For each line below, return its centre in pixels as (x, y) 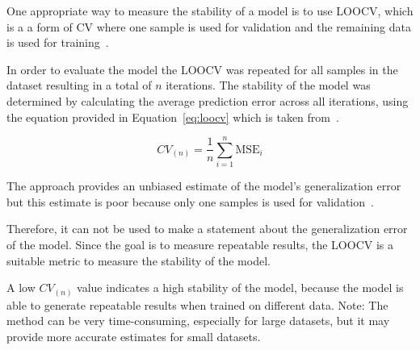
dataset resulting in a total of (79, 85)
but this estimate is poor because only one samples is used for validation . (190, 201)
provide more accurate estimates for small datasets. (134, 336)
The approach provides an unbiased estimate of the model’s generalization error (204, 186)
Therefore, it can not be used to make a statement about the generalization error (207, 229)
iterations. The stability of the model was (268, 85)
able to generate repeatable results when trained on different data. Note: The (197, 304)
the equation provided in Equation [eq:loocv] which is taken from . (173, 117)
